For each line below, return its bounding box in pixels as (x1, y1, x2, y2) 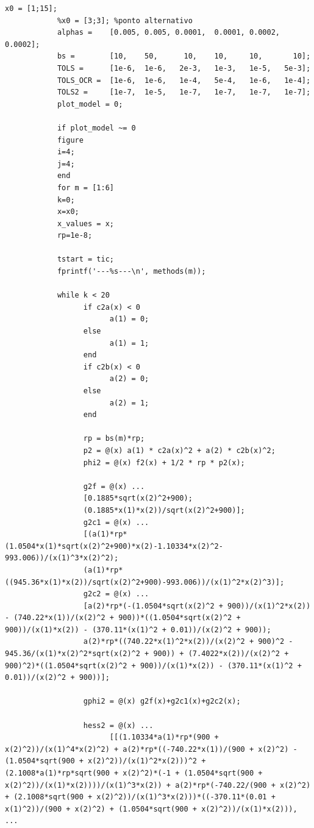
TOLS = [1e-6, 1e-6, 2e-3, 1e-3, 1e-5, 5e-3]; (57, 63, 311, 73)
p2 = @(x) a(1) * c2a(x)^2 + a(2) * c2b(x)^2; (83, 446, 276, 455)
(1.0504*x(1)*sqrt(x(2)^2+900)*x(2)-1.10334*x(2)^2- (5, 541, 223, 551)
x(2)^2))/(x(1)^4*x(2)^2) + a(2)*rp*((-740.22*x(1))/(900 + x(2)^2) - (5, 744, 298, 754)
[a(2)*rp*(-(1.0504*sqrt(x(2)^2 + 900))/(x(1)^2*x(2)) (83, 601, 311, 610)
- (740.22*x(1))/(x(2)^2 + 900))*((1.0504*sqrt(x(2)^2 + (5, 613, 241, 623)
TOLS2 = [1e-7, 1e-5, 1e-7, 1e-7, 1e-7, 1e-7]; (57, 88, 311, 97)
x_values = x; (57, 219, 114, 228)
